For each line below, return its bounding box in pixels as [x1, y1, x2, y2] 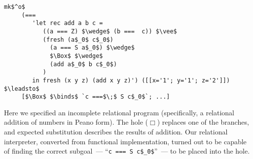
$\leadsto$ [4, 85, 39, 92]
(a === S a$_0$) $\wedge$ [50, 44, 135, 52]
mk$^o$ [4, 3, 25, 10]
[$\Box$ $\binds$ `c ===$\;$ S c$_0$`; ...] [21, 93, 170, 101]
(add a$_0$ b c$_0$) [50, 60, 117, 68]
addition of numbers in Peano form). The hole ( [4, 117, 148, 127]
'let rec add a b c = [32, 20, 103, 27]
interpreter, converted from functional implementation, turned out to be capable [4, 136, 247, 146]
